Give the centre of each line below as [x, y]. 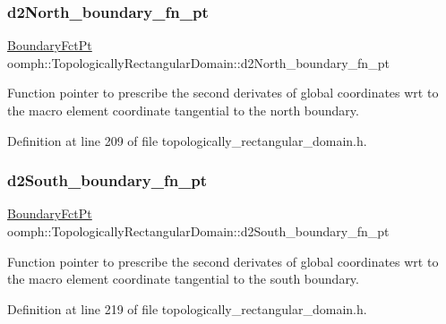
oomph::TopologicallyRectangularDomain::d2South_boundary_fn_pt [198, 231]
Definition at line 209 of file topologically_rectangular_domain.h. [187, 140]
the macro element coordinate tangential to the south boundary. [183, 279]
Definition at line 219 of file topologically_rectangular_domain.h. [187, 308]
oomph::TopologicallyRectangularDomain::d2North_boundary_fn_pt [198, 62]
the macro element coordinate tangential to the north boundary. [183, 110]
